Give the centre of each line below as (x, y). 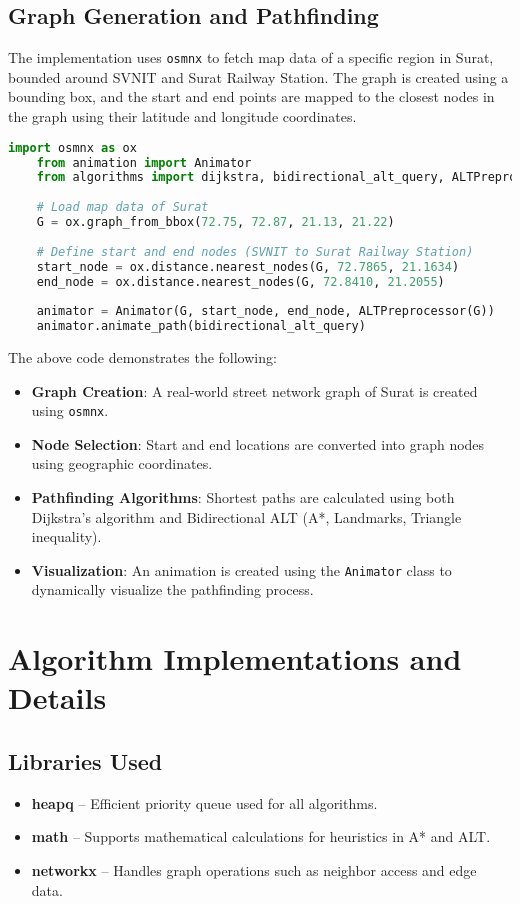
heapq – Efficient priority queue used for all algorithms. (204, 802)
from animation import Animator (144, 162)
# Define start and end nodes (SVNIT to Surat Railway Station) (255, 251)
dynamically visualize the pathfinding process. (172, 589)
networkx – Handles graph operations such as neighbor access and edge (254, 870)
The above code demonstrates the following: (142, 357)
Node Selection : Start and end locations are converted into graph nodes (258, 443)
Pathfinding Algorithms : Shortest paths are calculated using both (243, 497)
